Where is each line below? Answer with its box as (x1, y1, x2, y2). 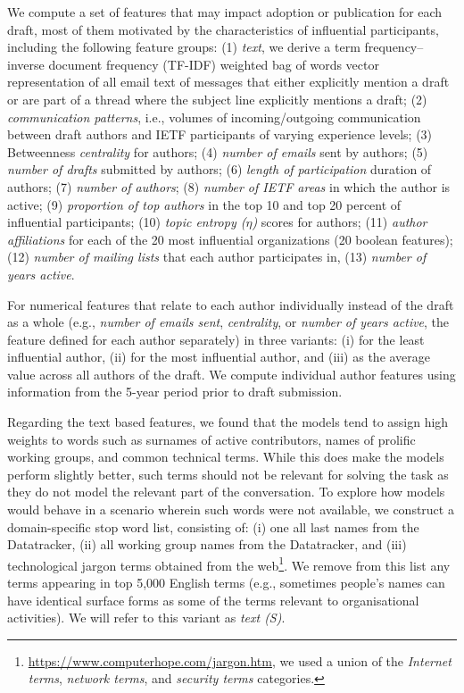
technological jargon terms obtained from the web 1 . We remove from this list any (7, 553, 451, 574)
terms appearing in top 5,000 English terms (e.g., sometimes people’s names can (7, 573, 445, 592)
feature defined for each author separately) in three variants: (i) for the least (7, 330, 425, 348)
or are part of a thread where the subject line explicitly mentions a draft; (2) (7, 89, 427, 108)
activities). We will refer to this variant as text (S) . (7, 608, 286, 627)
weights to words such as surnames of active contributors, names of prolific (7, 430, 416, 448)
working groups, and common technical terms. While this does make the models (7, 447, 444, 466)
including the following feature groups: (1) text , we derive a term (7, 38, 360, 56)
